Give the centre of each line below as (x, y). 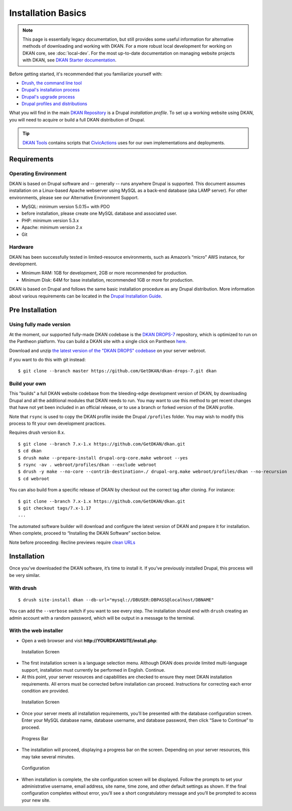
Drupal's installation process (51, 90)
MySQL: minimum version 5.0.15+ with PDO (66, 206)
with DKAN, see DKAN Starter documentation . (69, 60)
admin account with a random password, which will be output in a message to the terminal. (102, 618)
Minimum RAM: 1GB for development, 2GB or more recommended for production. (105, 273)
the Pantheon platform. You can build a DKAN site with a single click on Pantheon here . (98, 342)
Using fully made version (40, 325)
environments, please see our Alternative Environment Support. (74, 197)
